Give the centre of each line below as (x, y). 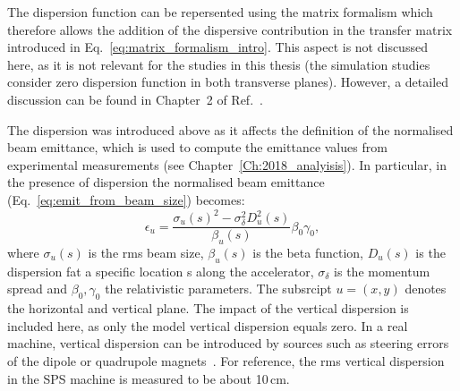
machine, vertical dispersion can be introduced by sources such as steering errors (228, 343)
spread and (38, 289)
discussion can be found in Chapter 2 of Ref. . (135, 99)
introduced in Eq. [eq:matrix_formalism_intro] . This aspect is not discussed (217, 47)
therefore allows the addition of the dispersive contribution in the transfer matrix (230, 29)
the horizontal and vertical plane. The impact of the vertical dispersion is (208, 308)
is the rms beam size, (146, 253)
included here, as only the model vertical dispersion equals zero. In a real (208, 325)
